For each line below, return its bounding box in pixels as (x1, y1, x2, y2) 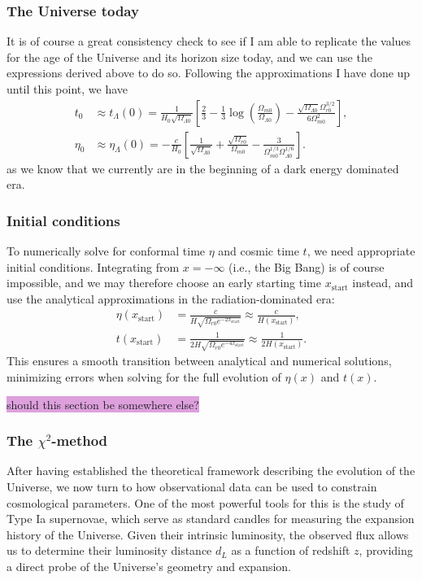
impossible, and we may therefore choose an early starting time (7, 274, 321, 291)
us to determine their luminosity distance (7, 542, 212, 559)
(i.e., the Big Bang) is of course (228, 258, 385, 275)
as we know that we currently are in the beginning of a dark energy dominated (7, 159, 399, 177)
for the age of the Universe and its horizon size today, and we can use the (7, 48, 372, 65)
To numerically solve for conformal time (7, 242, 206, 259)
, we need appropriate (307, 242, 415, 259)
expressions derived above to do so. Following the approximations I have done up (7, 64, 411, 81)
